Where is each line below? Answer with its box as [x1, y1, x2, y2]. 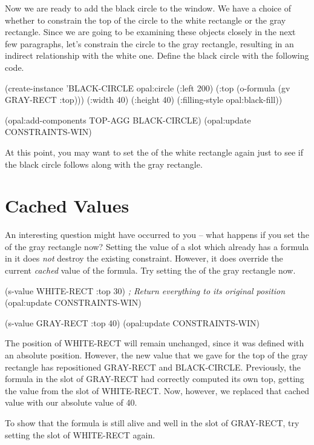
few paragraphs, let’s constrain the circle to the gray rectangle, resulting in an [5, 37, 294, 50]
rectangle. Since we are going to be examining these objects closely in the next [5, 25, 296, 38]
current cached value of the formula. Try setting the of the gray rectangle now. [5, 264, 296, 277]
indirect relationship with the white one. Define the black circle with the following [5, 49, 309, 62]
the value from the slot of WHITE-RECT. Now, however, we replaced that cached [5, 384, 310, 397]
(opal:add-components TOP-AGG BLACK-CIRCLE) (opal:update [5, 113, 251, 126]
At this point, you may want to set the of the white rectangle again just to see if [5, 145, 304, 158]
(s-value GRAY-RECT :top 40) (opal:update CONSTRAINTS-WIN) [5, 316, 260, 329]
